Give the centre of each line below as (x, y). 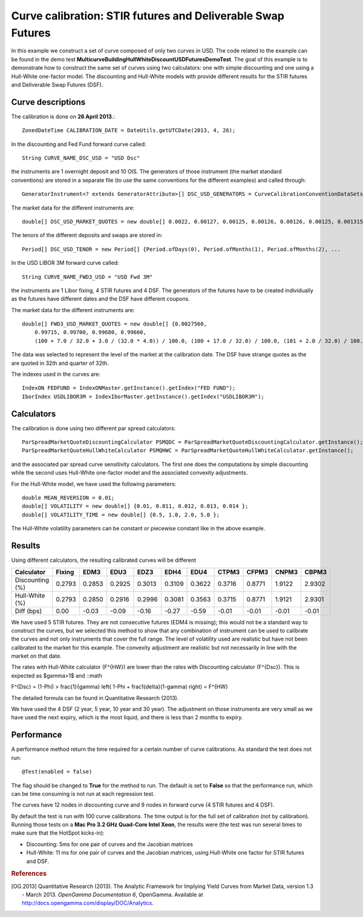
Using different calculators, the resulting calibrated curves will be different (104, 560)
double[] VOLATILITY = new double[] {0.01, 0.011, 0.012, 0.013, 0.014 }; (135, 506)
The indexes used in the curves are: (56, 374)
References (29, 874)
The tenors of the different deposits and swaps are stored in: (87, 235)
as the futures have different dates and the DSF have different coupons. (100, 299)
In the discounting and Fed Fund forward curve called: (79, 144)
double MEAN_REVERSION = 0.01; (68, 498)
